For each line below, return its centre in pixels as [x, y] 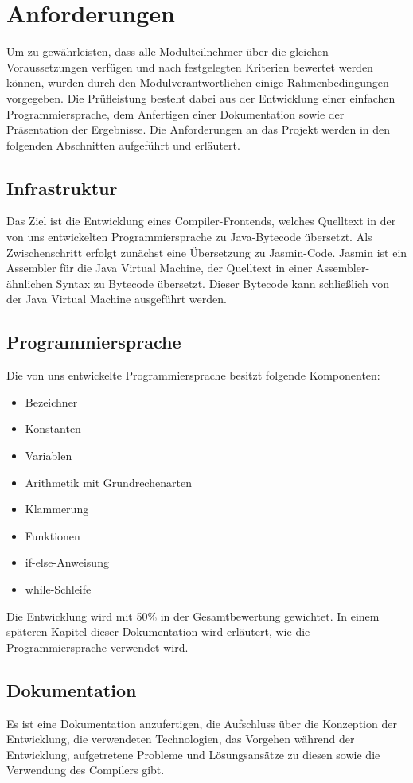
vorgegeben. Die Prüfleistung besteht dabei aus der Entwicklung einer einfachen [201, 97]
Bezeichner [51, 401]
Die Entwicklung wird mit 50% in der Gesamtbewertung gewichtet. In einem [193, 615]
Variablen [49, 456]
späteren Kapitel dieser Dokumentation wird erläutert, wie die [158, 631]
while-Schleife [58, 589]
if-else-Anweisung [67, 562]
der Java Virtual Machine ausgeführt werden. [117, 299]
